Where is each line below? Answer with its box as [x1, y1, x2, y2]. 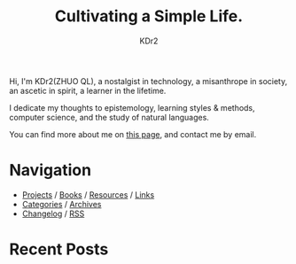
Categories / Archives [21, 198, 102, 209]
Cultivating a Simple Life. [54, 6, 244, 27]
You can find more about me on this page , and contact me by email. [9, 128, 257, 139]
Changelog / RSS [21, 208, 85, 219]
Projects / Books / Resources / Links [21, 189, 155, 200]
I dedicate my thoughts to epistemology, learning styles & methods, [9, 102, 255, 113]
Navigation [9, 160, 91, 181]
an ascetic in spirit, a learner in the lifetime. [9, 85, 167, 96]
